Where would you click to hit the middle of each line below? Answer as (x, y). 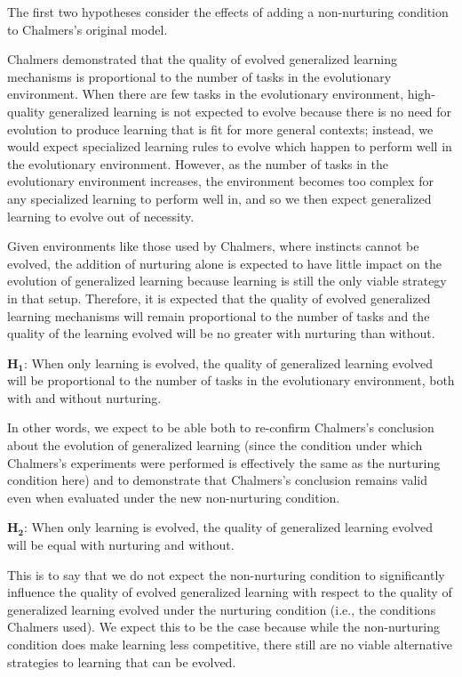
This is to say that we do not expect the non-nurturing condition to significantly (226, 574)
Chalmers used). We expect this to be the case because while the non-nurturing (223, 627)
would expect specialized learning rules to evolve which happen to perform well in (230, 146)
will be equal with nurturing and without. (121, 545)
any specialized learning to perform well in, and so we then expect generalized (219, 198)
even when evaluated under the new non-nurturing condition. (174, 497)
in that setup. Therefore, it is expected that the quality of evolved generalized (219, 298)
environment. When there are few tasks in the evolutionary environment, (206, 94)
